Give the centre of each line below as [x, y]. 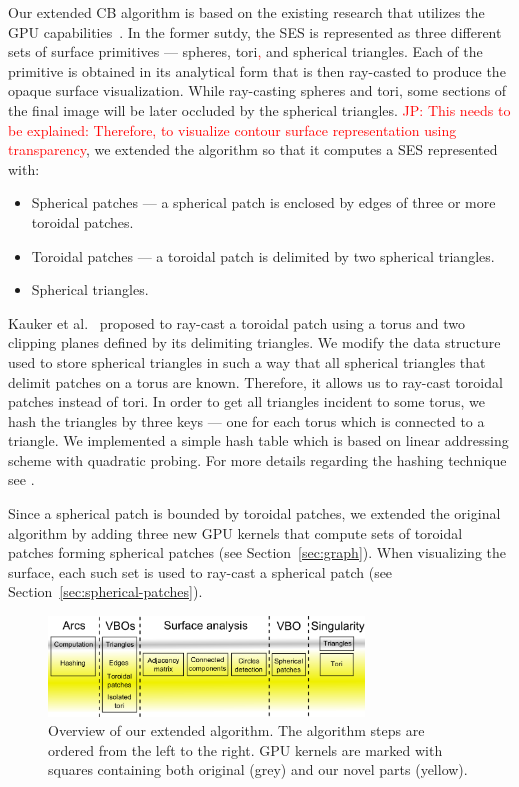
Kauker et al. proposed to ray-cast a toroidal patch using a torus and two [237, 322]
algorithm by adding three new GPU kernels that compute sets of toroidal [235, 532]
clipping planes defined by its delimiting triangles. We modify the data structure [254, 342]
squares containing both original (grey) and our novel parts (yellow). [258, 769]
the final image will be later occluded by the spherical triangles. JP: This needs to [259, 109]
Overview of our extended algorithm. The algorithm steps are [236, 730]
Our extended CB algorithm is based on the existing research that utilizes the [246, 12]
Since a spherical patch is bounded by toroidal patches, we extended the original [254, 513]
